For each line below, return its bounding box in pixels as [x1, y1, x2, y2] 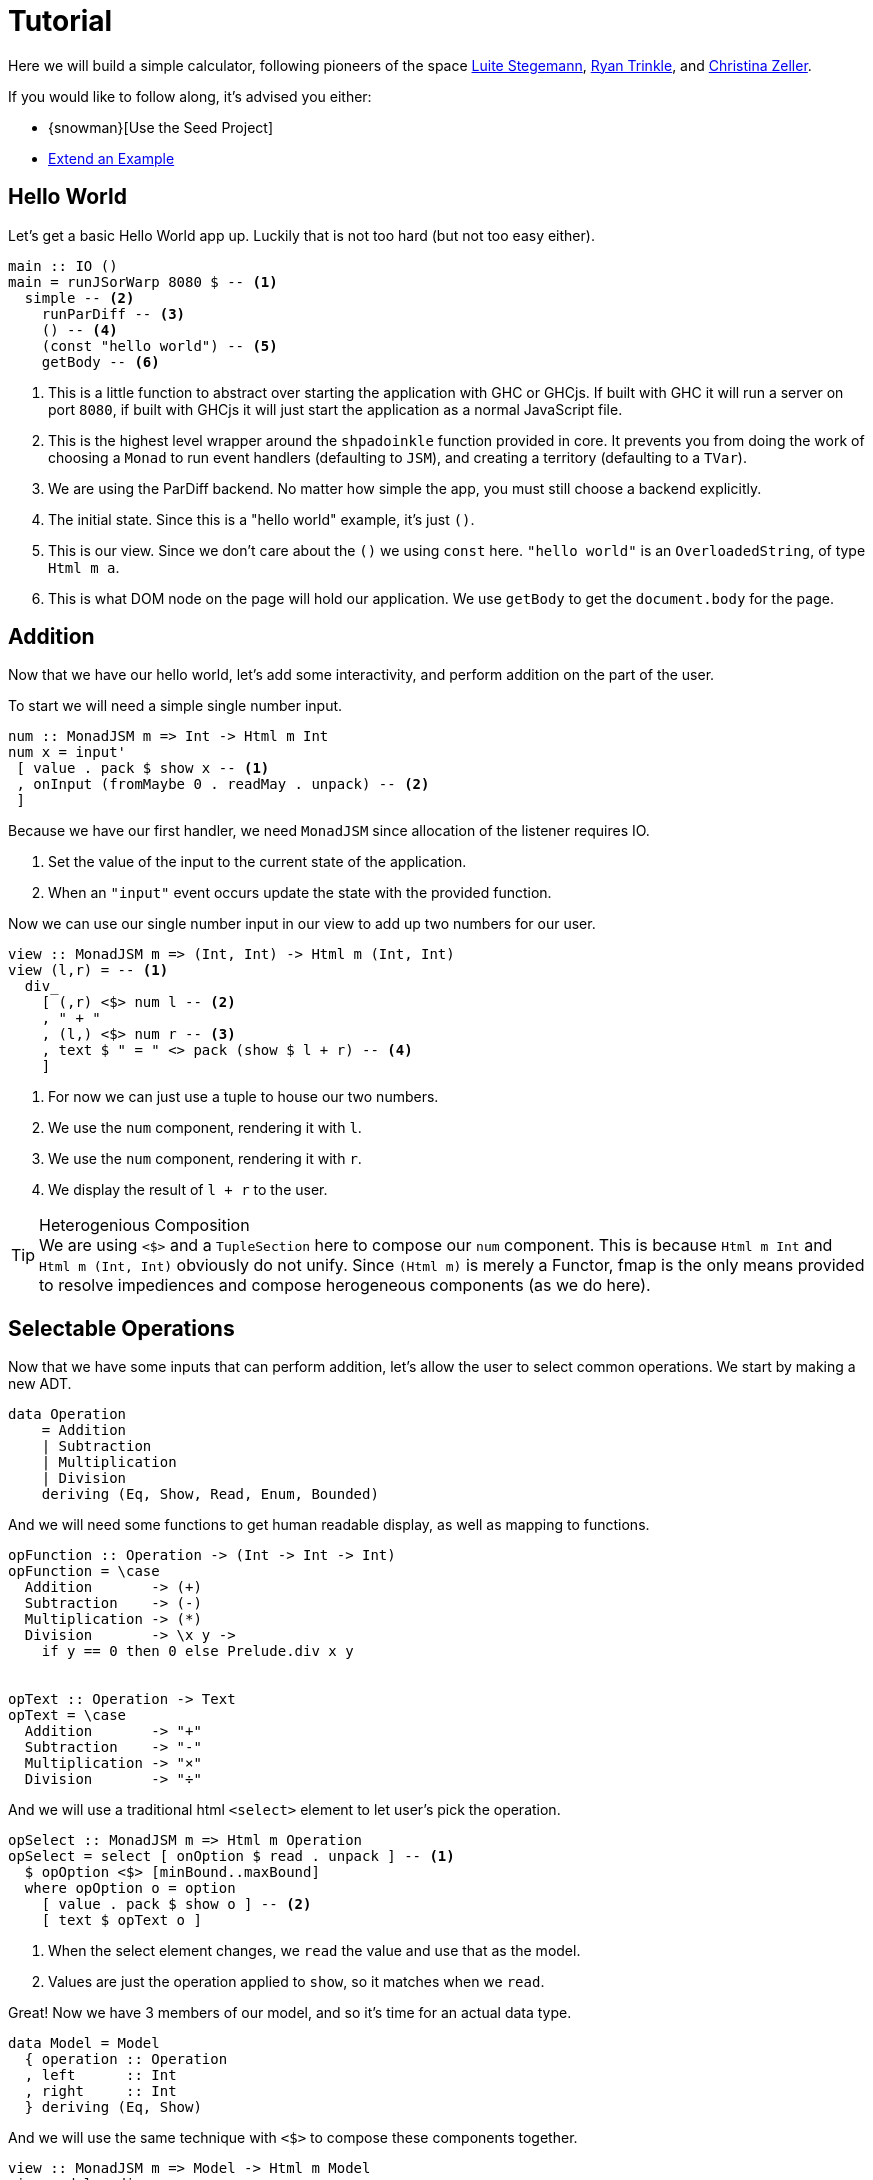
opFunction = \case [8, 1563, 160, 1580]
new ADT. [8, 1375, 72, 1393]
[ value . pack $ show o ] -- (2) [41, 1896, 312, 1913]
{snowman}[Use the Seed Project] [48, 118, 273, 136]
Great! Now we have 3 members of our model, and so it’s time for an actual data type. [8, 2004, 572, 2022]
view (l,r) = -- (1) [8, 962, 169, 979]
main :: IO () [8, 257, 118, 274]
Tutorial [8, 4, 113, 38]
